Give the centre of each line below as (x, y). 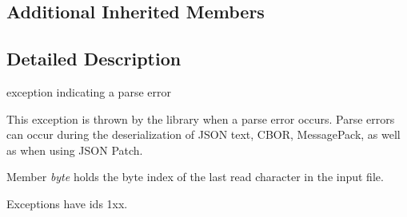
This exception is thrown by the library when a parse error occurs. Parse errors (201, 118)
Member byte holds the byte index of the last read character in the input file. (195, 177)
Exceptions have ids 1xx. (67, 203)
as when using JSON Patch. (75, 150)
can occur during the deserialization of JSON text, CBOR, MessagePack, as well (203, 134)
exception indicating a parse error (89, 91)
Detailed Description (94, 59)
